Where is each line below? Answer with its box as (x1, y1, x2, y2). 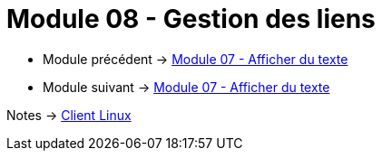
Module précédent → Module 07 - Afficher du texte (43, 51, 348, 67)
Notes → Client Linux (6, 107, 132, 123)
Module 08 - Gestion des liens (6, 4, 376, 34)
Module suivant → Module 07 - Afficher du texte (43, 79, 330, 95)
